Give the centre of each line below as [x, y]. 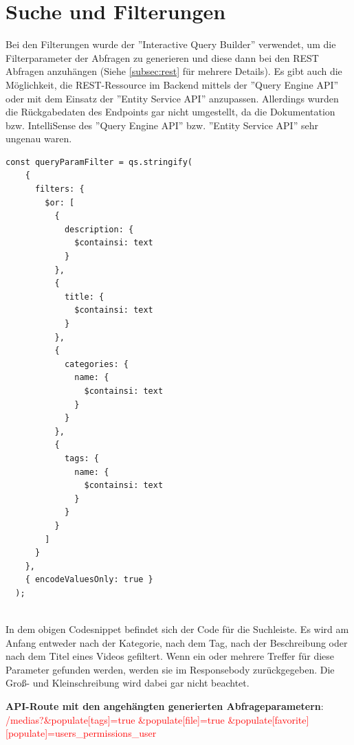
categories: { [96, 364]
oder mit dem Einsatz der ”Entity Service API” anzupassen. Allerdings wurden [172, 98]
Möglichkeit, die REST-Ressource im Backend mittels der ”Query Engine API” [172, 84]
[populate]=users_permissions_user [81, 733]
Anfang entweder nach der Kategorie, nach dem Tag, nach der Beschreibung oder [177, 642]
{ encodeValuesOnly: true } [89, 580]
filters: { [59, 189]
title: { [84, 297]
